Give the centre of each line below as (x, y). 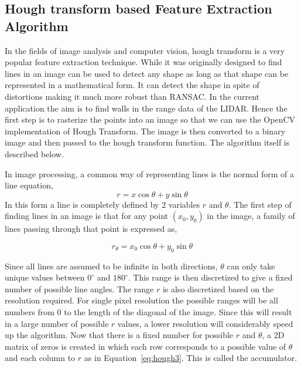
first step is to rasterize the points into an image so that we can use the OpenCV (150, 119)
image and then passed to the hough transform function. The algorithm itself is (147, 142)
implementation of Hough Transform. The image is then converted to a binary (145, 131)
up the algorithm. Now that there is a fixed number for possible (119, 335)
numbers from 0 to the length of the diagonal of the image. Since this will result (148, 312)
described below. (34, 153)
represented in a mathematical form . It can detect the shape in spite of (132, 85)
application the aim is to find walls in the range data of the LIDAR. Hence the (146, 108)
